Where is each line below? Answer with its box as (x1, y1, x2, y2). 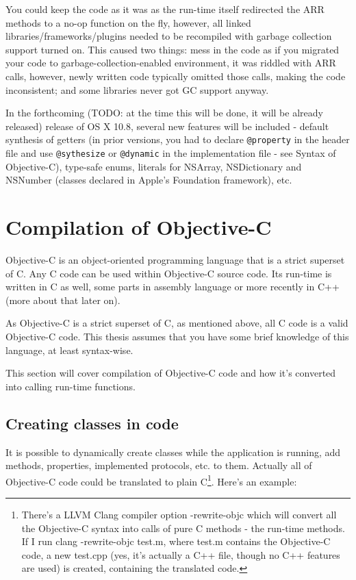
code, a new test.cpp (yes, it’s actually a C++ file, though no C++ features (21, 547, 340, 562)
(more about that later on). (5, 292, 120, 307)
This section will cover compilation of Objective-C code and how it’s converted (5, 366, 336, 380)
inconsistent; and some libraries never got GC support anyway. (5, 82, 269, 97)
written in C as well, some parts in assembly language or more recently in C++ (5, 279, 340, 294)
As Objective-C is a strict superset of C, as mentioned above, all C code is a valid (5, 316, 348, 330)
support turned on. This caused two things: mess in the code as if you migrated (5, 42, 340, 56)
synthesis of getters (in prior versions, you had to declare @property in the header (5, 132, 350, 147)
